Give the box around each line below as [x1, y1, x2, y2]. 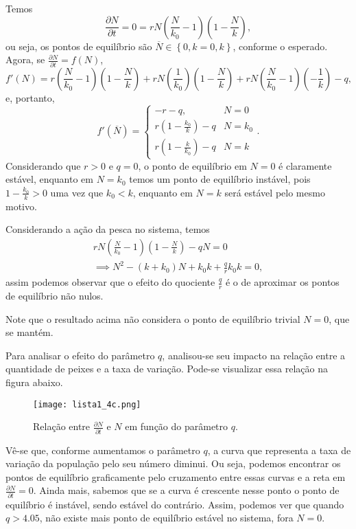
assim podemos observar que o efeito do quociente [5, 275, 215, 289]
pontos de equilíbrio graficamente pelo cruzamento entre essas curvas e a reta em [5, 469, 346, 484]
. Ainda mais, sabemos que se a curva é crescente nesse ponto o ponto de [33, 483, 340, 497]
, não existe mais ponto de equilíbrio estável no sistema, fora [39, 510, 294, 525]
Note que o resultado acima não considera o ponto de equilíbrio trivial [5, 311, 300, 326]
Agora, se [5, 52, 45, 67]
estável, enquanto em [5, 172, 94, 186]
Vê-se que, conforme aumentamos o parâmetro [5, 442, 200, 457]
